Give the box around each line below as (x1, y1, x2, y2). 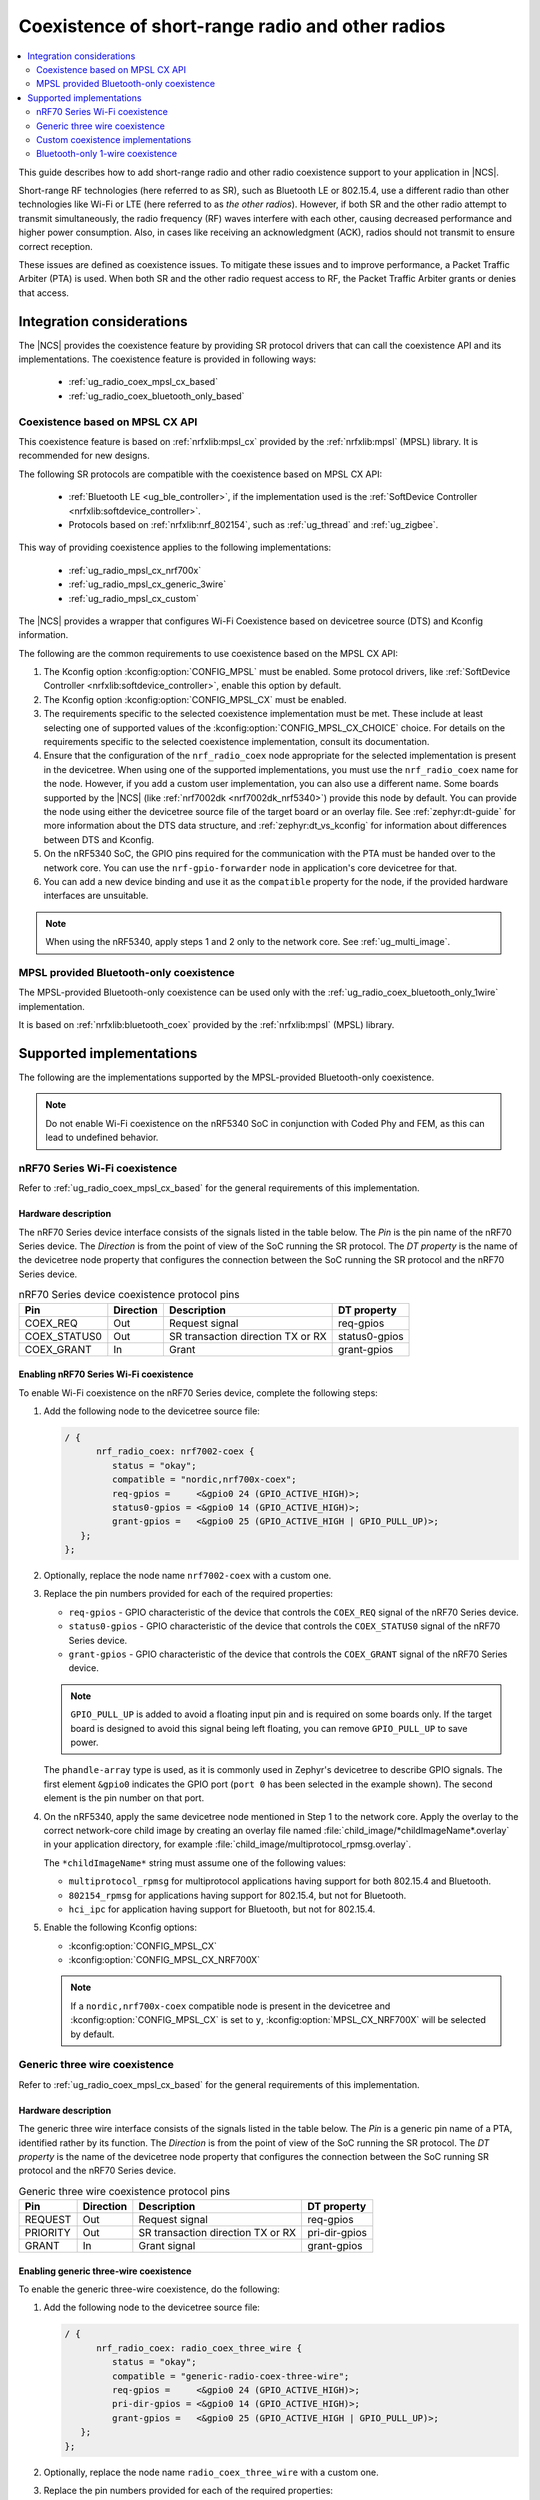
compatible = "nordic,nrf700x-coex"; (111, 1474, 297, 1485)
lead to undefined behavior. (45, 1131, 159, 1144)
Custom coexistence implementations (36, 133, 192, 145)
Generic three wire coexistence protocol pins (18, 2184, 230, 2198)
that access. (18, 286, 70, 299)
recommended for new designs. (18, 450, 150, 462)
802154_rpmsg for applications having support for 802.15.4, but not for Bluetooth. (68, 1889, 407, 1901)
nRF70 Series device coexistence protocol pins (18, 1288, 240, 1302)
